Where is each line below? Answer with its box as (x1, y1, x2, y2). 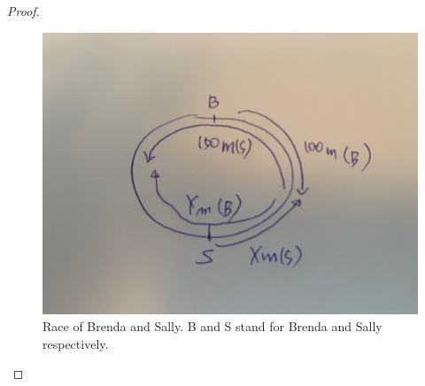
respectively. (42, 334, 109, 352)
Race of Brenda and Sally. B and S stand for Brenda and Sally (42, 317, 382, 336)
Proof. (7, 2, 40, 19)
